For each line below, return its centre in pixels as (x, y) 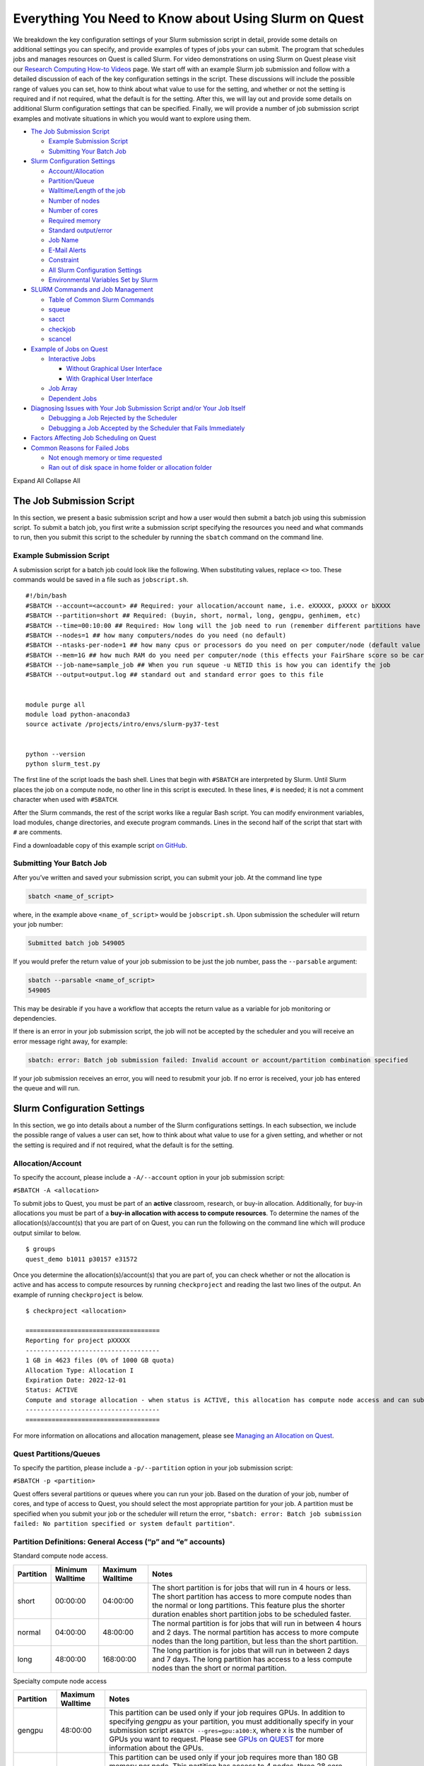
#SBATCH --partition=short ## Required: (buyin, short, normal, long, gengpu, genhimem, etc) (193, 616)
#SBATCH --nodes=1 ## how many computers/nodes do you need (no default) (156, 635)
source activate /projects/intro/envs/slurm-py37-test (123, 724)
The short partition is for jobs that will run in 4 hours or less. (252, 1587)
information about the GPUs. (157, 1748)
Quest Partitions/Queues (57, 1454)
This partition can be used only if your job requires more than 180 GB (224, 1757)
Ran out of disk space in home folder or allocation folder (130, 468)
